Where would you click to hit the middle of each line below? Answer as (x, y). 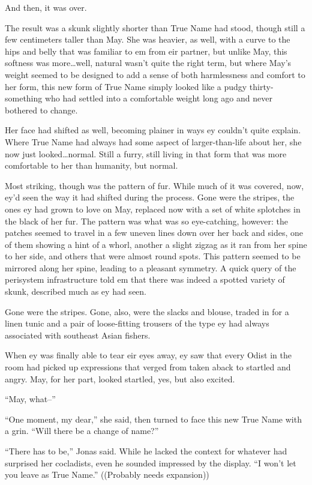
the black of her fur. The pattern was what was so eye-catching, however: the (147, 221)
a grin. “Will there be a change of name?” (82, 431)
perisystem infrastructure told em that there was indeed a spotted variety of (145, 279)
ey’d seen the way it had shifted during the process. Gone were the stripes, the (150, 197)
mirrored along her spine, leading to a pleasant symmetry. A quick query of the (151, 267)
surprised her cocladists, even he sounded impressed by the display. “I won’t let (151, 462)
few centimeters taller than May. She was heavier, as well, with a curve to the (148, 39)
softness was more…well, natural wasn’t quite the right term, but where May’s (148, 63)
